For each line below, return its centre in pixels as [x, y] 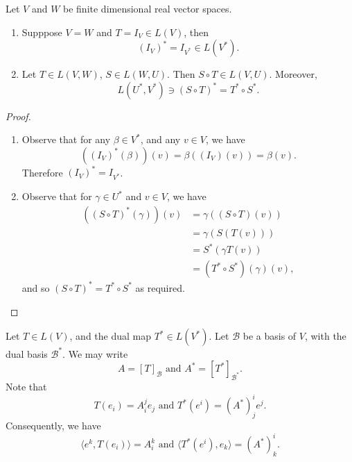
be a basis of [270, 336]
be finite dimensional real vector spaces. [148, 8]
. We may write [95, 353]
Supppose [42, 32]
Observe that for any [66, 139]
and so [36, 287]
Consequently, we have [53, 425]
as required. [160, 287]
